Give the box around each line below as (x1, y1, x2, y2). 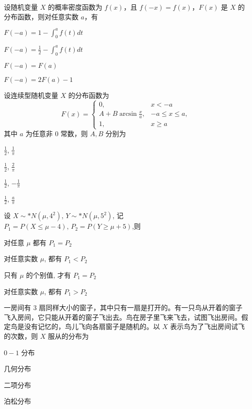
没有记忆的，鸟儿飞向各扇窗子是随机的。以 (24, 321, 160, 331)
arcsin (119, 110, 137, 118)
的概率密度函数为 (47, 2, 102, 12)
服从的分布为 (47, 330, 89, 341)
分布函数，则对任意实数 (4, 11, 79, 21)
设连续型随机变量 (4, 90, 58, 100)
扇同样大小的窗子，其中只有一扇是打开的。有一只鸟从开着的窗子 (39, 302, 243, 313)
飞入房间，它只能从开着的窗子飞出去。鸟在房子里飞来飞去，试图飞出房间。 (4, 312, 241, 322)
